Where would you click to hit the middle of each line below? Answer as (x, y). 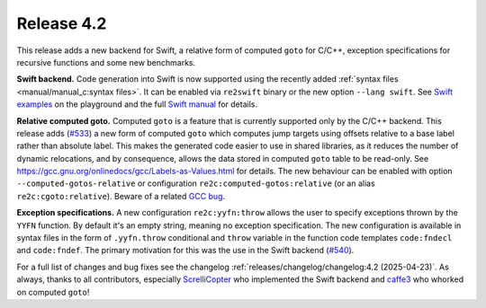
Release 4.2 (62, 23)
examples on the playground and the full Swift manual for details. (137, 104)
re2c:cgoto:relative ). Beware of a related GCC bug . (121, 196)
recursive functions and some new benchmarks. (106, 62)
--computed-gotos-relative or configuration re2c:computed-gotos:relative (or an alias (196, 183)
